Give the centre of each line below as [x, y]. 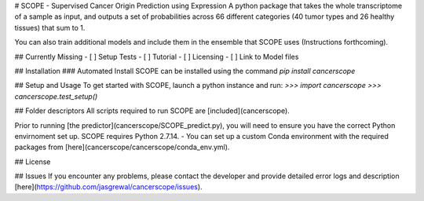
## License [33, 162]
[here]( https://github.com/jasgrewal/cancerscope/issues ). [109, 187]
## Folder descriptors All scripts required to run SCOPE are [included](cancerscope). [152, 111]
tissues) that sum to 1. [50, 27]
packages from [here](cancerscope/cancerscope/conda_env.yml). [122, 147]
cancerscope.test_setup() [56, 96]
